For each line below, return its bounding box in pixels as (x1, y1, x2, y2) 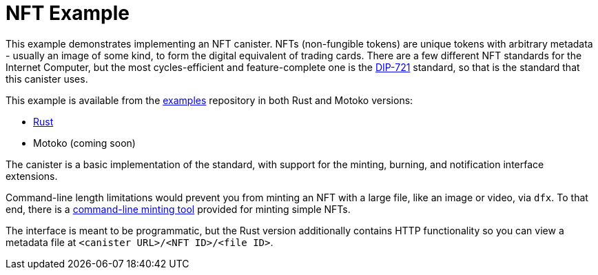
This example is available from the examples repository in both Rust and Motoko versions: (6, 94, 413, 106)
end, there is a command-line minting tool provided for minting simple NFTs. (6, 203, 351, 215)
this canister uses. (6, 72, 88, 85)
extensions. (6, 170, 58, 182)
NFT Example (6, 1, 130, 25)
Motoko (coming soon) (33, 136, 136, 149)
